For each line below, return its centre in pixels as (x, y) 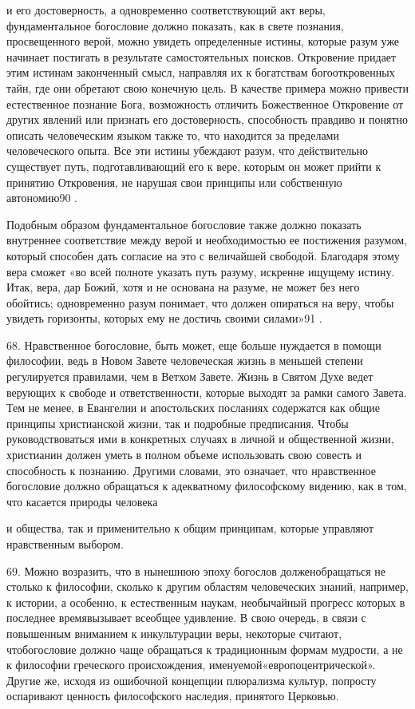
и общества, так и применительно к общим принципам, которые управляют (190, 528)
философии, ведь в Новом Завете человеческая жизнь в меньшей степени (185, 360)
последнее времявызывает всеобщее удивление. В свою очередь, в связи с (186, 618)
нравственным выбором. (65, 544)
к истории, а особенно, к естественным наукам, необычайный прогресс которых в (206, 602)
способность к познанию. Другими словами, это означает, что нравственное (191, 470)
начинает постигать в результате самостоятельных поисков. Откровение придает (202, 56)
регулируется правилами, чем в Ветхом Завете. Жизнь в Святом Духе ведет (190, 376)
